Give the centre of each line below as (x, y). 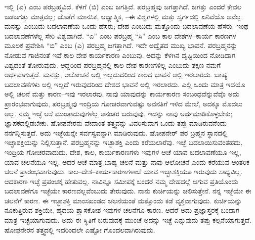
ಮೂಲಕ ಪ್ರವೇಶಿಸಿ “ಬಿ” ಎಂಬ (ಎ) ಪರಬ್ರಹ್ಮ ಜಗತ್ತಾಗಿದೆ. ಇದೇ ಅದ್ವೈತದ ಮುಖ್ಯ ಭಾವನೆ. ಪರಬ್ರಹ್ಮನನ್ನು (121, 45)
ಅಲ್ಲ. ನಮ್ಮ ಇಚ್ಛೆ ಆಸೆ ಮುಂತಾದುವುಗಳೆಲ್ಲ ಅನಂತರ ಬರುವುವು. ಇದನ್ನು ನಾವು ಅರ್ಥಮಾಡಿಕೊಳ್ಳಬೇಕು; (119, 113)
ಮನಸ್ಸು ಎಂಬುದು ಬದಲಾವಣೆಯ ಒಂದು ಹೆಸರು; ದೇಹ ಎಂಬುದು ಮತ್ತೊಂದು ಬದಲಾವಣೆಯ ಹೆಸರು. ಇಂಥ (127, 26)
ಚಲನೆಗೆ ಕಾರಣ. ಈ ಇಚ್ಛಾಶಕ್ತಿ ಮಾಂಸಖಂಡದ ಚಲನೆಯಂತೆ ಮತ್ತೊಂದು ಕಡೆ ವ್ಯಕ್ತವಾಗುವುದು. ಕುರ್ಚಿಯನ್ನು (123, 200)
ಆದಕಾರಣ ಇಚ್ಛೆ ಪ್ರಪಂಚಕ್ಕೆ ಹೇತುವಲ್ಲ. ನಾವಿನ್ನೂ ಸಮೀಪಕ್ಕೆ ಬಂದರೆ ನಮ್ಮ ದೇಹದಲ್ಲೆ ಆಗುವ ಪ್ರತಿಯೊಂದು (121, 181)
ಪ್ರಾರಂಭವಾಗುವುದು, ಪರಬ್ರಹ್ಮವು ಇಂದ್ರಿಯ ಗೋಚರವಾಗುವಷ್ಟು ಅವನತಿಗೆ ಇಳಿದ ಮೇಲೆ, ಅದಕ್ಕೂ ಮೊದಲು (124, 103)
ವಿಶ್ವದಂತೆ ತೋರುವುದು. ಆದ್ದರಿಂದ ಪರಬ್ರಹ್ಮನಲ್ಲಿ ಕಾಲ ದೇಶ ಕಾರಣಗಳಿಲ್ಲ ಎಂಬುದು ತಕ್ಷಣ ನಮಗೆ (113, 65)
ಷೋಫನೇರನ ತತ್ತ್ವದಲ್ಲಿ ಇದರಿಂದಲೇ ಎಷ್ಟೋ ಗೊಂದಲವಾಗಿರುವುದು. (80, 229)
